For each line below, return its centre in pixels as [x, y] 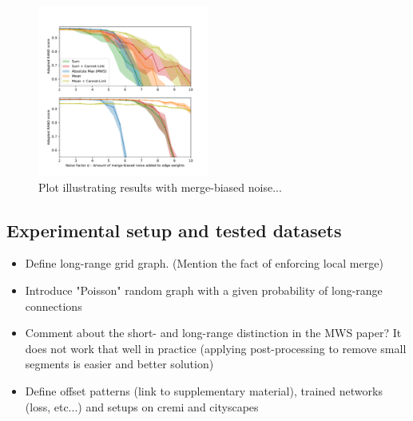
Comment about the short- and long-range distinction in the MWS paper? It [213, 333]
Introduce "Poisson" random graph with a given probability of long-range [204, 290]
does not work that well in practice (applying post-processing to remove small [216, 348]
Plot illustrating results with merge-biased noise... [160, 187]
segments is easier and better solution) [119, 364]
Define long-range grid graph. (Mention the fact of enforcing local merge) [204, 263]
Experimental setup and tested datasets [174, 230]
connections [54, 306]
